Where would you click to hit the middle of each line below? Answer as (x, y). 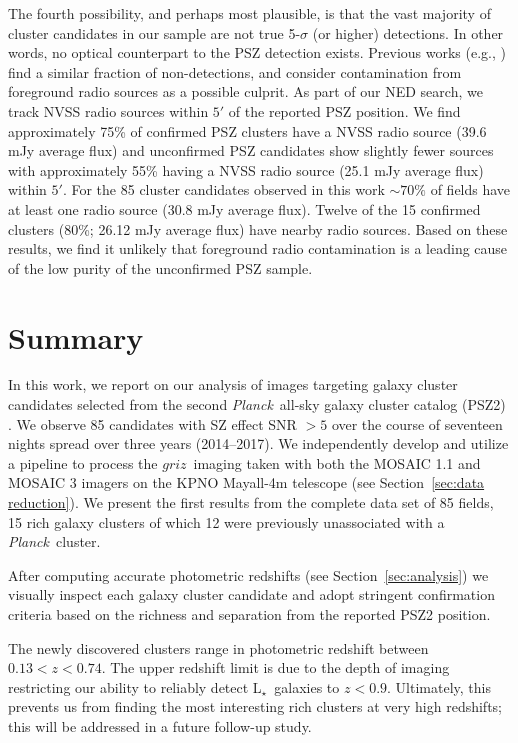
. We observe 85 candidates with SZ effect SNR (152, 423)
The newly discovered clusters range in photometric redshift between (218, 647)
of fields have (470, 189)
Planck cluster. (54, 541)
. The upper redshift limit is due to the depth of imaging (275, 667)
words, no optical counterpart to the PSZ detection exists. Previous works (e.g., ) (257, 52)
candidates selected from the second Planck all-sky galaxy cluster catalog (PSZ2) (257, 404)
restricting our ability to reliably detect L (135, 686)
